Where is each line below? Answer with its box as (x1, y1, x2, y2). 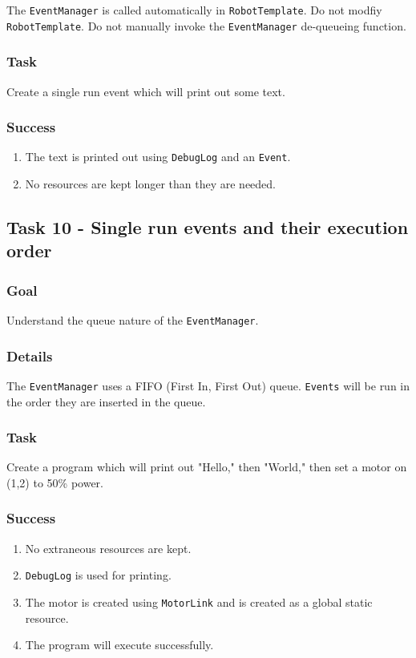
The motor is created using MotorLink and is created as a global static (25, 593, 373, 610)
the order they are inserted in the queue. (6, 393, 206, 410)
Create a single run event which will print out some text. (6, 83, 285, 99)
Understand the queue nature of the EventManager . (6, 311, 259, 328)
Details (6, 345, 53, 365)
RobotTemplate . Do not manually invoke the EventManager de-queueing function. (6, 17, 406, 34)
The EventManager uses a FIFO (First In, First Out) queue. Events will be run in (6, 377, 410, 394)
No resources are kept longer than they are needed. (25, 176, 277, 192)
